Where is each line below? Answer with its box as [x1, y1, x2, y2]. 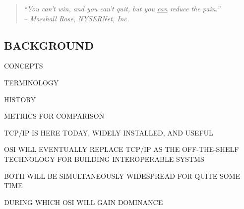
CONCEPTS [4, 61, 43, 71]
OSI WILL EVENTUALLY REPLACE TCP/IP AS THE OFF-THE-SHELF [4, 144, 239, 154]
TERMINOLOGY [4, 77, 59, 87]
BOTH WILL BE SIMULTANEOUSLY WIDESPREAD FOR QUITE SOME [4, 170, 241, 181]
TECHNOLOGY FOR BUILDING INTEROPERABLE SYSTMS [4, 153, 204, 164]
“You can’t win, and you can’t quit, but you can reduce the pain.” [23, 3, 220, 13]
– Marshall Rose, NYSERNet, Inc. [23, 13, 129, 23]
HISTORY [4, 94, 36, 104]
